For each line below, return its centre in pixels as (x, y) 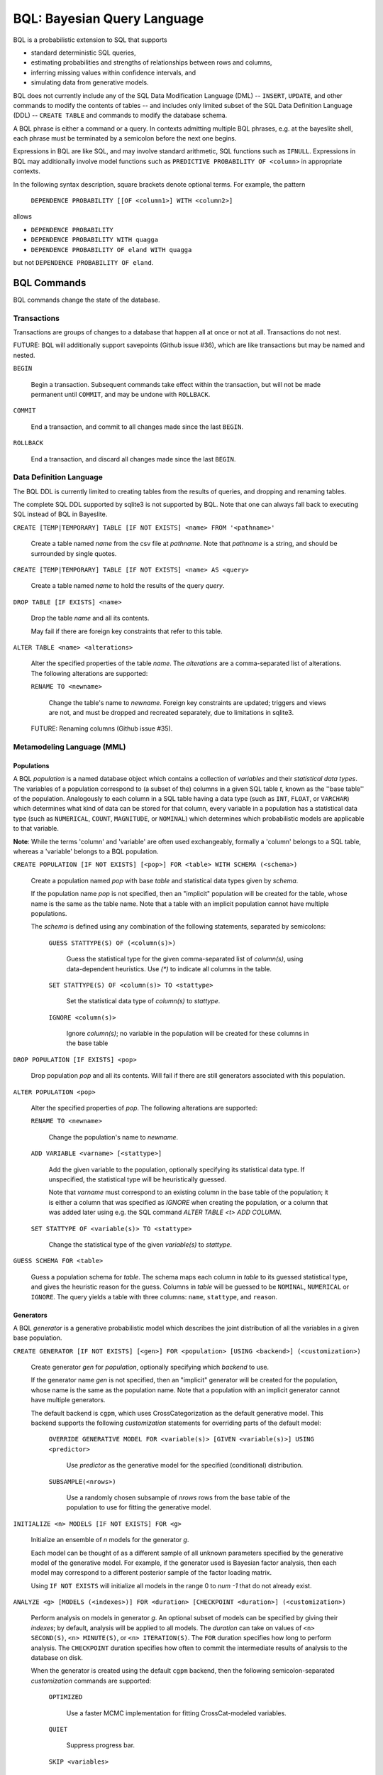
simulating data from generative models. (90, 82)
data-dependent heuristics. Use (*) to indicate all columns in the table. (169, 968)
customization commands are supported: (91, 1681)
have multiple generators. (68, 1400)
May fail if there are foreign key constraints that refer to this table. (127, 631)
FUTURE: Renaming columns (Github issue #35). (102, 728)
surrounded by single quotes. (74, 553)
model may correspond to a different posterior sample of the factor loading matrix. (151, 1573)
